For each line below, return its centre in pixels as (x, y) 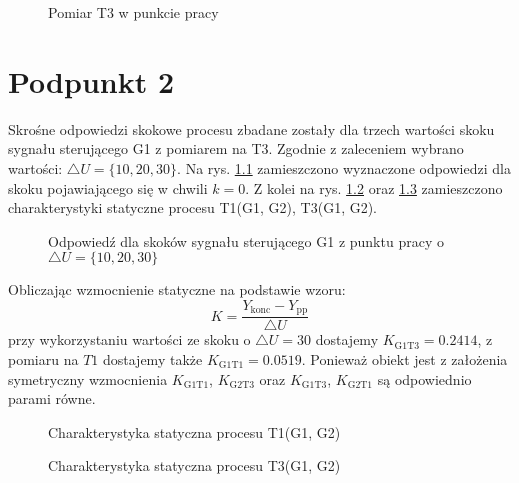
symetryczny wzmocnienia (88, 378)
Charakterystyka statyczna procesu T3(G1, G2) (194, 465)
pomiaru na (43, 358)
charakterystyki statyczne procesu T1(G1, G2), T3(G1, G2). (193, 207)
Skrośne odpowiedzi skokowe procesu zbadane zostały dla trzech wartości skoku (251, 128)
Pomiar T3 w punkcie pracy (133, 12)
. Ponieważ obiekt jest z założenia (404, 358)
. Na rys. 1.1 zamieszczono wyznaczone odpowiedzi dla (344, 167)
